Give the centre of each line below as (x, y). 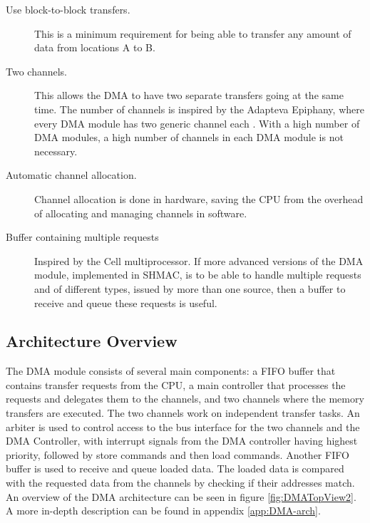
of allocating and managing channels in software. (141, 213)
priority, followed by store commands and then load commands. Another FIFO (178, 454)
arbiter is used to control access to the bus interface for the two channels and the (183, 426)
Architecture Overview (92, 341)
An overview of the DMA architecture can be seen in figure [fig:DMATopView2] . (181, 496)
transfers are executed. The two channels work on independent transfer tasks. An (183, 413)
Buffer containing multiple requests (82, 237)
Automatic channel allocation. (71, 175)
